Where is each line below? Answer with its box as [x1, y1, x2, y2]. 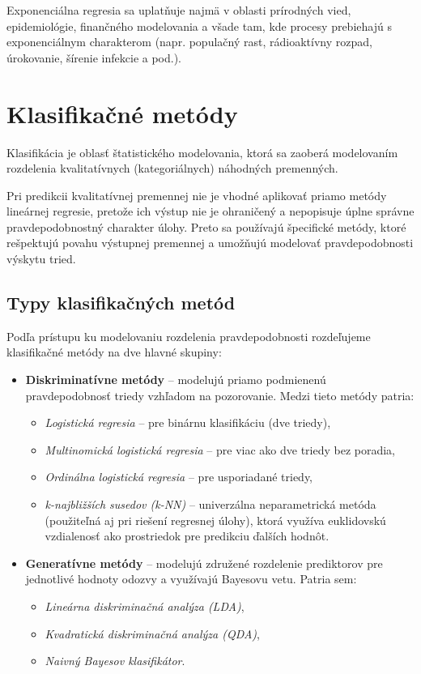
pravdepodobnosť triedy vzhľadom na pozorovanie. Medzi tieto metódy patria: [25, 386, 415, 403]
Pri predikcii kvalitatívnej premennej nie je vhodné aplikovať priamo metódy [6, 186, 387, 203]
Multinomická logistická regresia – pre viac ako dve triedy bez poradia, [45, 441, 396, 458]
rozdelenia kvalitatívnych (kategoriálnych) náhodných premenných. [6, 160, 338, 177]
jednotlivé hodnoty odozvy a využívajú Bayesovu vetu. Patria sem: [25, 570, 357, 587]
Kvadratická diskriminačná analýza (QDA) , [45, 625, 260, 642]
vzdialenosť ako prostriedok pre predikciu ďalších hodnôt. [45, 527, 330, 544]
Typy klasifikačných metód [6, 290, 236, 315]
